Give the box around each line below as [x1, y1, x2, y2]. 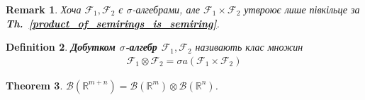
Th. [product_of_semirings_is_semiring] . [6, 15, 220, 30]
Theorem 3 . [6, 77, 63, 92]
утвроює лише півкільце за [244, 2, 360, 16]
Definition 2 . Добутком [6, 39, 116, 54]
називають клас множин [195, 39, 303, 54]
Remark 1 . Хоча [6, 2, 82, 16]
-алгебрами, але [132, 2, 201, 16]
